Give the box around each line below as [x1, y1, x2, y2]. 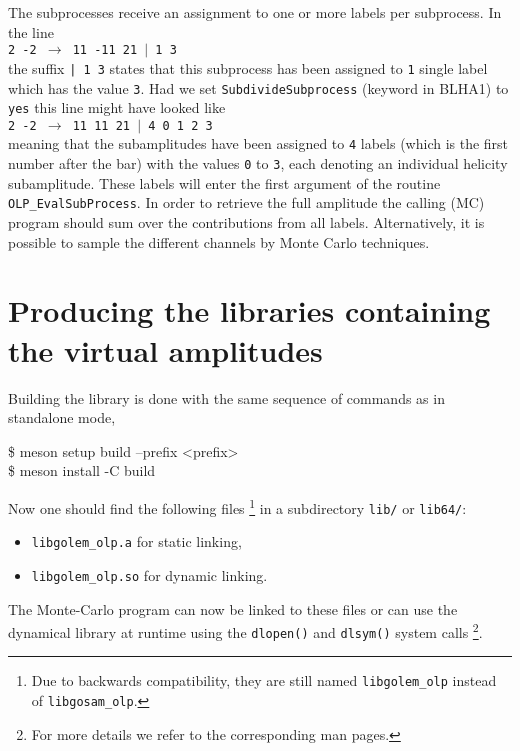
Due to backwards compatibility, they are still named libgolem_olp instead [31, 670, 497, 691]
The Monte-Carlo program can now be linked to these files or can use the [8, 598, 458, 619]
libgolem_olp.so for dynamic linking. [31, 564, 268, 585]
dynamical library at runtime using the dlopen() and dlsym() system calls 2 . [8, 619, 483, 642]
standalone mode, [8, 407, 116, 428]
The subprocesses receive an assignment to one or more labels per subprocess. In [8, 2, 502, 22]
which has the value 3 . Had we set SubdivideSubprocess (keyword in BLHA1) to [8, 77, 509, 98]
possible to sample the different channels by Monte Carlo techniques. [8, 231, 430, 252]
